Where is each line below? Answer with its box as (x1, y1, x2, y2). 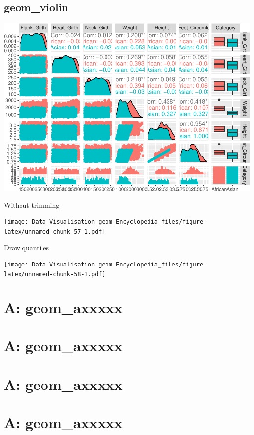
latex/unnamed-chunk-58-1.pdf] (4, 270, 106, 278)
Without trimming (4, 199, 60, 210)
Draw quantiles (4, 242, 49, 252)
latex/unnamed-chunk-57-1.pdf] (4, 228, 106, 236)
